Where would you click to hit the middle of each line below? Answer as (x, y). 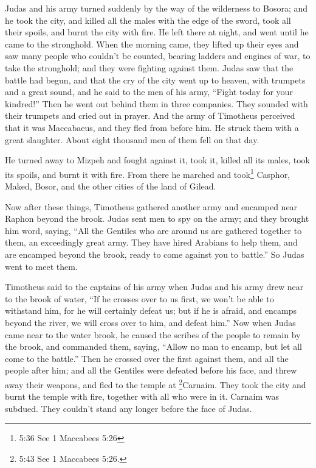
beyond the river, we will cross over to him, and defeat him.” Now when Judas (150, 322)
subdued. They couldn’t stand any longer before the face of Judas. (129, 408)
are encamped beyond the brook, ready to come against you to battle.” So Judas (155, 254)
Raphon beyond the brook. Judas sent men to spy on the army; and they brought (157, 218)
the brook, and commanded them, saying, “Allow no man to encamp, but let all (153, 346)
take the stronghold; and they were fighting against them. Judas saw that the (149, 67)
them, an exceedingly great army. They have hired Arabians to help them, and (151, 242)
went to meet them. (41, 266)
